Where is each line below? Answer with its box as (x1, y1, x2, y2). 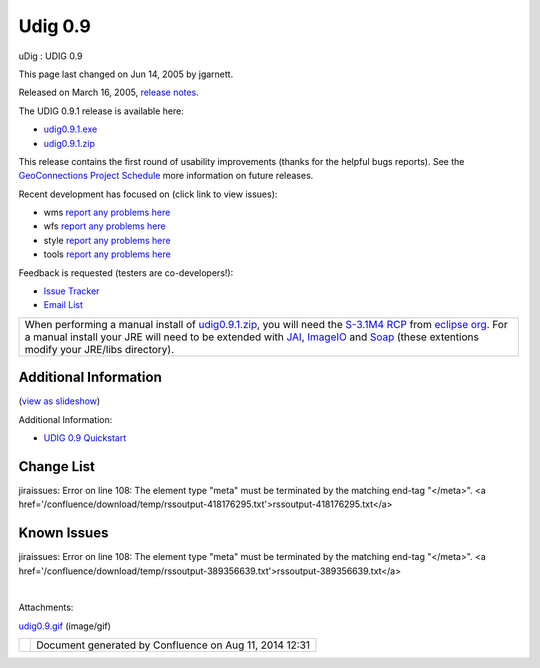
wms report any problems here (43, 206, 171, 219)
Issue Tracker (43, 285, 100, 297)
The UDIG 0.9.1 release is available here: (18, 105, 184, 117)
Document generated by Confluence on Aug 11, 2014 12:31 (36, 638, 310, 652)
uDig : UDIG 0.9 (18, 50, 84, 62)
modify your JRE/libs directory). (24, 342, 175, 356)
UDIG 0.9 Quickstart (43, 432, 127, 444)
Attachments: (18, 601, 74, 614)
